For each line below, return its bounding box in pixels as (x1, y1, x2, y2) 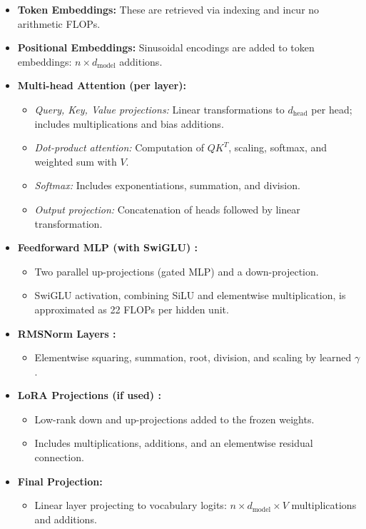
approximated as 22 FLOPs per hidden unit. (34, 301, 229, 316)
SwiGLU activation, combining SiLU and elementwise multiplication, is (34, 288, 346, 303)
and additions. (34, 511, 97, 526)
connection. (34, 450, 84, 465)
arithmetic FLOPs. (17, 16, 101, 31)
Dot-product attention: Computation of (34, 140, 205, 155)
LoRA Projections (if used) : (17, 388, 161, 403)
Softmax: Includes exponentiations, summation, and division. (34, 178, 300, 193)
